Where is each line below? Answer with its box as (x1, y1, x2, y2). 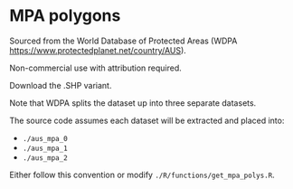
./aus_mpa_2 (22, 153, 68, 163)
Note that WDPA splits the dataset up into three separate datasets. (9, 97, 257, 109)
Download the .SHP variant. (9, 80, 112, 90)
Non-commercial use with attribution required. (9, 62, 183, 73)
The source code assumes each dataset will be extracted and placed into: (9, 115, 285, 126)
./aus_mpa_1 (22, 144, 68, 153)
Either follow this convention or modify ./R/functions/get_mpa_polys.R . (9, 169, 276, 180)
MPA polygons (9, 5, 121, 26)
